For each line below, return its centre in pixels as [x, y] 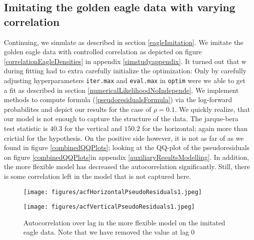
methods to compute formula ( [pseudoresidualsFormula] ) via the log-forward [118, 99]
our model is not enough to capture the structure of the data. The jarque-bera [121, 119]
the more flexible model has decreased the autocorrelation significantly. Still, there [127, 166]
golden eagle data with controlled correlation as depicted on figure [103, 52]
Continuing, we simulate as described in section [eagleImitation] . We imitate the [124, 42]
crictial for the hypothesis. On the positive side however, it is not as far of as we [124, 138]
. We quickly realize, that [212, 109]
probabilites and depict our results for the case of [78, 109]
